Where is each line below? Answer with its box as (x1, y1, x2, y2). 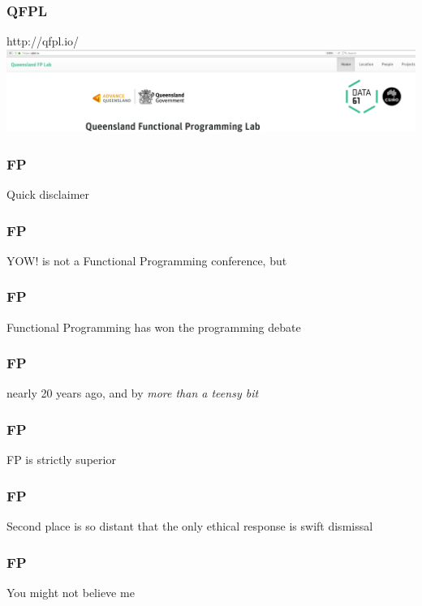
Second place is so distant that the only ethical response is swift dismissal (6, 518, 373, 535)
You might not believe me (6, 583, 135, 600)
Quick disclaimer (6, 186, 90, 202)
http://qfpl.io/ (6, 32, 80, 49)
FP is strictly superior (6, 451, 116, 468)
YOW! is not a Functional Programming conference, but (6, 251, 287, 269)
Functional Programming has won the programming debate (6, 318, 301, 335)
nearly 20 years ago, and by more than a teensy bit (6, 385, 259, 402)
